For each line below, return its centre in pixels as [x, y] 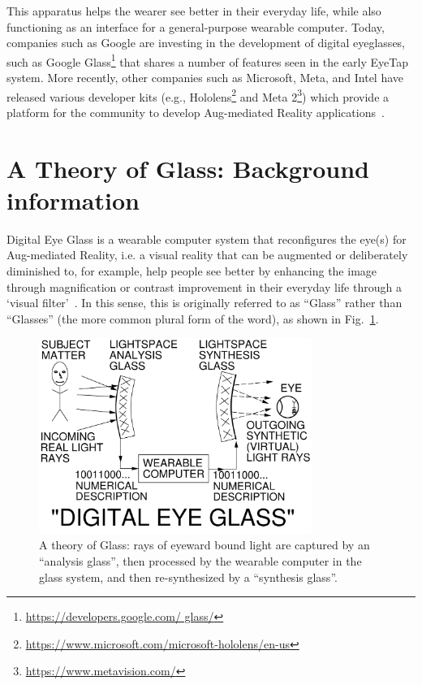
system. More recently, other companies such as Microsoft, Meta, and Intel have [205, 78]
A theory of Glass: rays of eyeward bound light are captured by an [205, 545]
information [73, 199]
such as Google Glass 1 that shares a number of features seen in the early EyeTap [208, 60]
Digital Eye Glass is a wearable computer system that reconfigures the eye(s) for [207, 238]
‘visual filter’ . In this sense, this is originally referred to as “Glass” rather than [205, 303]
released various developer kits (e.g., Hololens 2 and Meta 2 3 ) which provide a [198, 95]
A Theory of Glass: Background [188, 168]
